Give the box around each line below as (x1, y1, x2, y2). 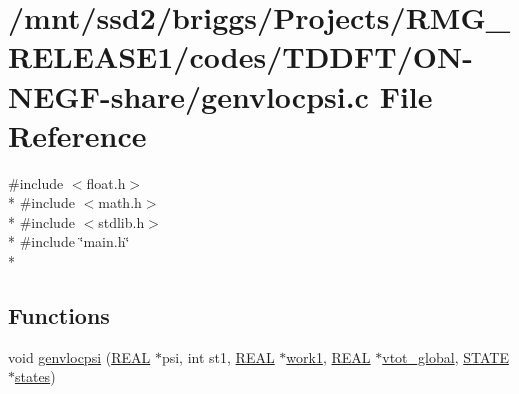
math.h (98, 192, 142, 213)
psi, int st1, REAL (161, 346, 275, 367)
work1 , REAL (286, 346, 371, 367)
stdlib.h (98, 211, 145, 232)
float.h (86, 172, 126, 193)
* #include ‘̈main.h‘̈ (8, 231, 130, 252)
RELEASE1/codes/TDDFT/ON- (8, 36, 473, 77)
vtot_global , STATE (382, 346, 509, 367)
